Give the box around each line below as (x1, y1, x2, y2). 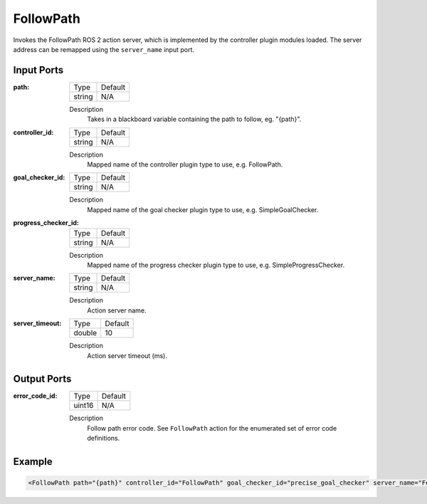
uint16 (73, 401, 94, 411)
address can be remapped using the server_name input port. (13, 45, 195, 53)
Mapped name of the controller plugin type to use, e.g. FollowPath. (87, 160, 283, 169)
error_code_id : (13, 392, 58, 400)
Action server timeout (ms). (87, 351, 167, 359)
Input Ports (13, 64, 64, 76)
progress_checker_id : (13, 219, 80, 227)
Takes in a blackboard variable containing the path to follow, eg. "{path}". (87, 115, 302, 124)
